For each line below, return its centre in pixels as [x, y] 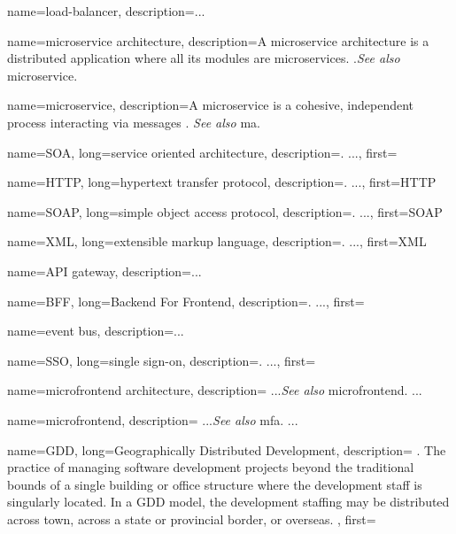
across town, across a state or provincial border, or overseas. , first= [192, 519]
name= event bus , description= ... [96, 331]
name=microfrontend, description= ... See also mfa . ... [153, 419]
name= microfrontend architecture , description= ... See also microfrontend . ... [215, 390]
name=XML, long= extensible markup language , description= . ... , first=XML [217, 241]
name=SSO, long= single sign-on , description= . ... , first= [162, 360]
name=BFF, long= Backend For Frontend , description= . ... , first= [186, 301]
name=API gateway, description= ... [104, 271]
